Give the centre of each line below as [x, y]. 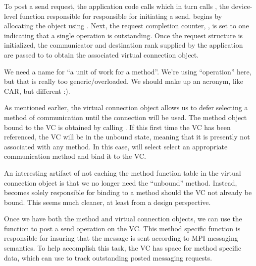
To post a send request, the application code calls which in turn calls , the [117, 6]
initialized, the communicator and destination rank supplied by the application [124, 45]
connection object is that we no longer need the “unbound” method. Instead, [121, 182]
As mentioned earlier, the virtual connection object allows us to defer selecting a [126, 107]
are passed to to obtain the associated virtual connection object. [102, 54]
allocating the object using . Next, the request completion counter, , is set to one [127, 26]
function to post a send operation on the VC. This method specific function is [122, 228]
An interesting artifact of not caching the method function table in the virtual [123, 172]
